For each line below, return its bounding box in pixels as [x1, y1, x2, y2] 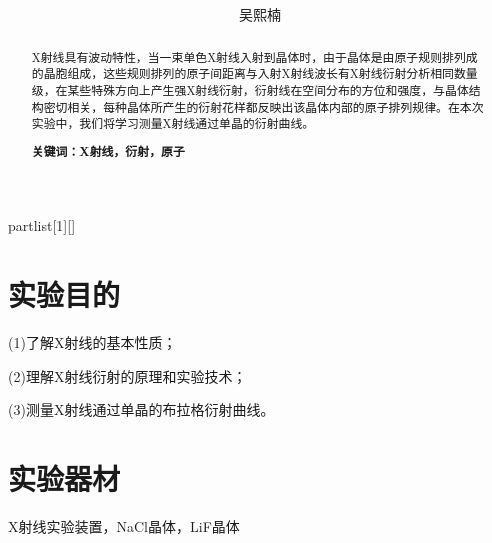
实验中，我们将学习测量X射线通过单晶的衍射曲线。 [31, 115, 315, 132]
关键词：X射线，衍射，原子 [31, 142, 185, 160]
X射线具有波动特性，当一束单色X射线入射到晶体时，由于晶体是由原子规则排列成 [31, 48, 478, 65]
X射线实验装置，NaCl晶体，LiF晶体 [8, 516, 240, 537]
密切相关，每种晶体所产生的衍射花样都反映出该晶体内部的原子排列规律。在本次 [43, 98, 484, 115]
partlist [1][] [8, 215, 76, 236]
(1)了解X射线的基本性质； [8, 332, 177, 353]
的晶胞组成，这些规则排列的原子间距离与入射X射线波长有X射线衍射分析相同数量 [31, 65, 478, 82]
